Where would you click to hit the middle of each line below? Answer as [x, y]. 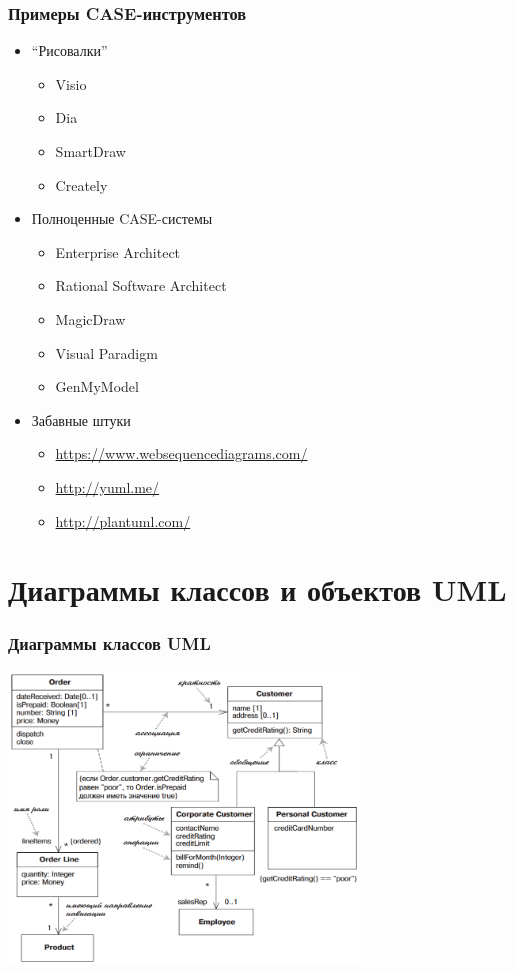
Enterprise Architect [118, 251]
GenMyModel [97, 386]
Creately [81, 184]
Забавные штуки [81, 419]
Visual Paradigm [106, 352]
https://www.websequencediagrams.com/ [181, 453]
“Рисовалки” [69, 50]
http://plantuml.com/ [123, 520]
